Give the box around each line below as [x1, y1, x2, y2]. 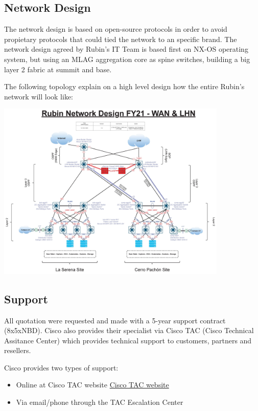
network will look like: [4, 91, 73, 101]
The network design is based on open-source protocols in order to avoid [4, 24, 227, 34]
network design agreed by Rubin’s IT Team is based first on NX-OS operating [4, 44, 248, 54]
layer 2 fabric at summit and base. [4, 64, 112, 74]
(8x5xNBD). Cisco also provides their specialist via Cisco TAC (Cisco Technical [4, 325, 254, 336]
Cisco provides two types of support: [4, 362, 119, 373]
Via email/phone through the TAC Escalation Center [16, 397, 183, 407]
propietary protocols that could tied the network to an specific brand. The [4, 33, 237, 44]
